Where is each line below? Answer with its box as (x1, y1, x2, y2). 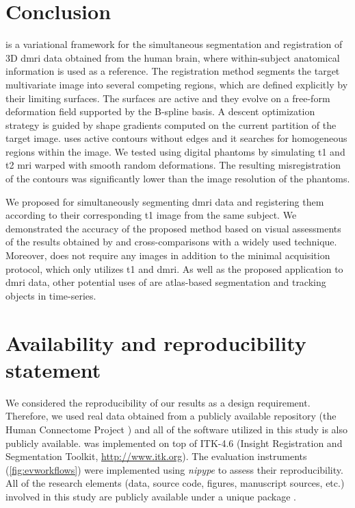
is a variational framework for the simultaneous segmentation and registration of (5, 37, 343, 51)
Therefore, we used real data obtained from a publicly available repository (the (5, 409, 337, 423)
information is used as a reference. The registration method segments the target (5, 64, 340, 78)
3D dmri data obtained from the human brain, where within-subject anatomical (5, 50, 340, 64)
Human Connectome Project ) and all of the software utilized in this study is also (5, 422, 347, 436)
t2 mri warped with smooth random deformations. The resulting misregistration (5, 158, 341, 172)
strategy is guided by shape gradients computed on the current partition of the (5, 117, 337, 132)
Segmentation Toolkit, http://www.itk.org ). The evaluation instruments (5, 449, 307, 463)
